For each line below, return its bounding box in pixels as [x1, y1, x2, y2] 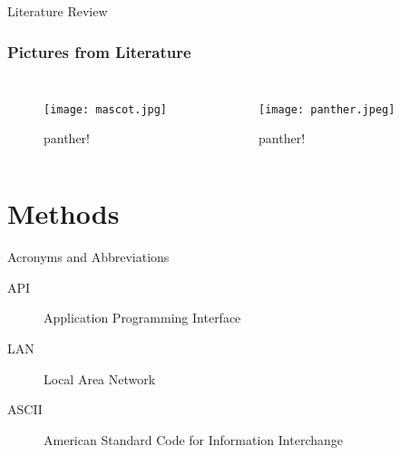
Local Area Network [44, 369, 156, 388]
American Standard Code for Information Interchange [44, 430, 344, 449]
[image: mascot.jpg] [44, 102, 168, 116]
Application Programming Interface [44, 308, 241, 327]
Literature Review [7, 2, 108, 20]
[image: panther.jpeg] [259, 102, 395, 116]
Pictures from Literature [7, 40, 191, 63]
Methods [7, 195, 120, 232]
